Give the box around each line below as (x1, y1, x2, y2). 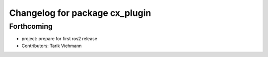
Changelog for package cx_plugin (9, 7, 151, 18)
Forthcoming (9, 22, 53, 31)
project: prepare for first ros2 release (21, 36, 98, 42)
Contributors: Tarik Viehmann (21, 43, 82, 49)
